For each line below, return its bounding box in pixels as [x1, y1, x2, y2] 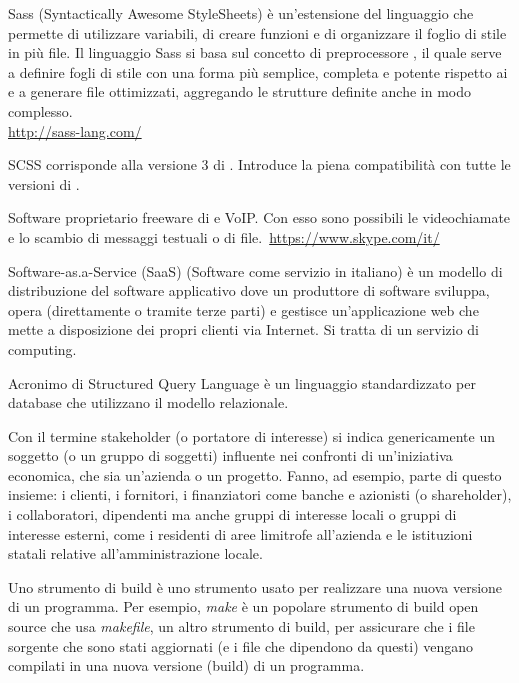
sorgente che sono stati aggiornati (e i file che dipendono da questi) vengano [8, 635, 474, 656]
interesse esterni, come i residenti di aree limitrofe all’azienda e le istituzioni [8, 523, 473, 544]
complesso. [8, 100, 73, 121]
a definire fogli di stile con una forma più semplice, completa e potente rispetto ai [8, 61, 508, 82]
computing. [8, 338, 77, 359]
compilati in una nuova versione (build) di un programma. [8, 655, 365, 676]
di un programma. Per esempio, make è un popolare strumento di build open [8, 596, 479, 617]
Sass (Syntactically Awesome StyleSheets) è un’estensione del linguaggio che [8, 3, 474, 23]
